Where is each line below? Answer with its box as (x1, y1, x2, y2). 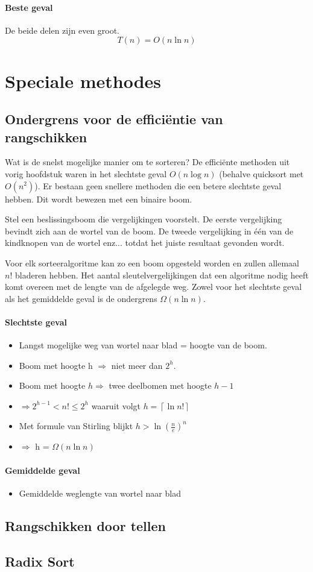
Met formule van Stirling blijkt (19, 420, 133, 432)
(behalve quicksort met (219, 167, 304, 180)
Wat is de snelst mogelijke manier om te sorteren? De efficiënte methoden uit (5, 156, 290, 168)
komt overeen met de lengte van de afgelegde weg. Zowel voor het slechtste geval (5, 280, 302, 293)
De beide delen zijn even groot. (5, 24, 120, 36)
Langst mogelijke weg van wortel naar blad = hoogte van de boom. (19, 339, 267, 351)
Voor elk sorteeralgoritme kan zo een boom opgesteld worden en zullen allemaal (5, 256, 299, 269)
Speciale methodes (5, 68, 162, 93)
